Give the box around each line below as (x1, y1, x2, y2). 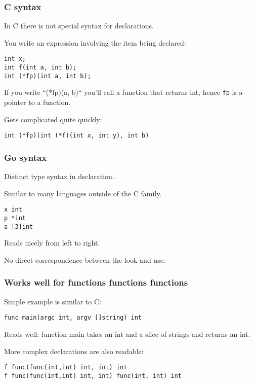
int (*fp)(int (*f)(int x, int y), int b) (4, 132, 149, 140)
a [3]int (4, 223, 33, 230)
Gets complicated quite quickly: (4, 114, 102, 124)
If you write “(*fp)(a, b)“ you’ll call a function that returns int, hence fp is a (4, 87, 243, 97)
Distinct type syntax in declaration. (4, 171, 114, 182)
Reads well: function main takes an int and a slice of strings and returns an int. (4, 328, 250, 339)
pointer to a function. (4, 97, 71, 108)
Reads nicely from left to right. (4, 237, 100, 248)
